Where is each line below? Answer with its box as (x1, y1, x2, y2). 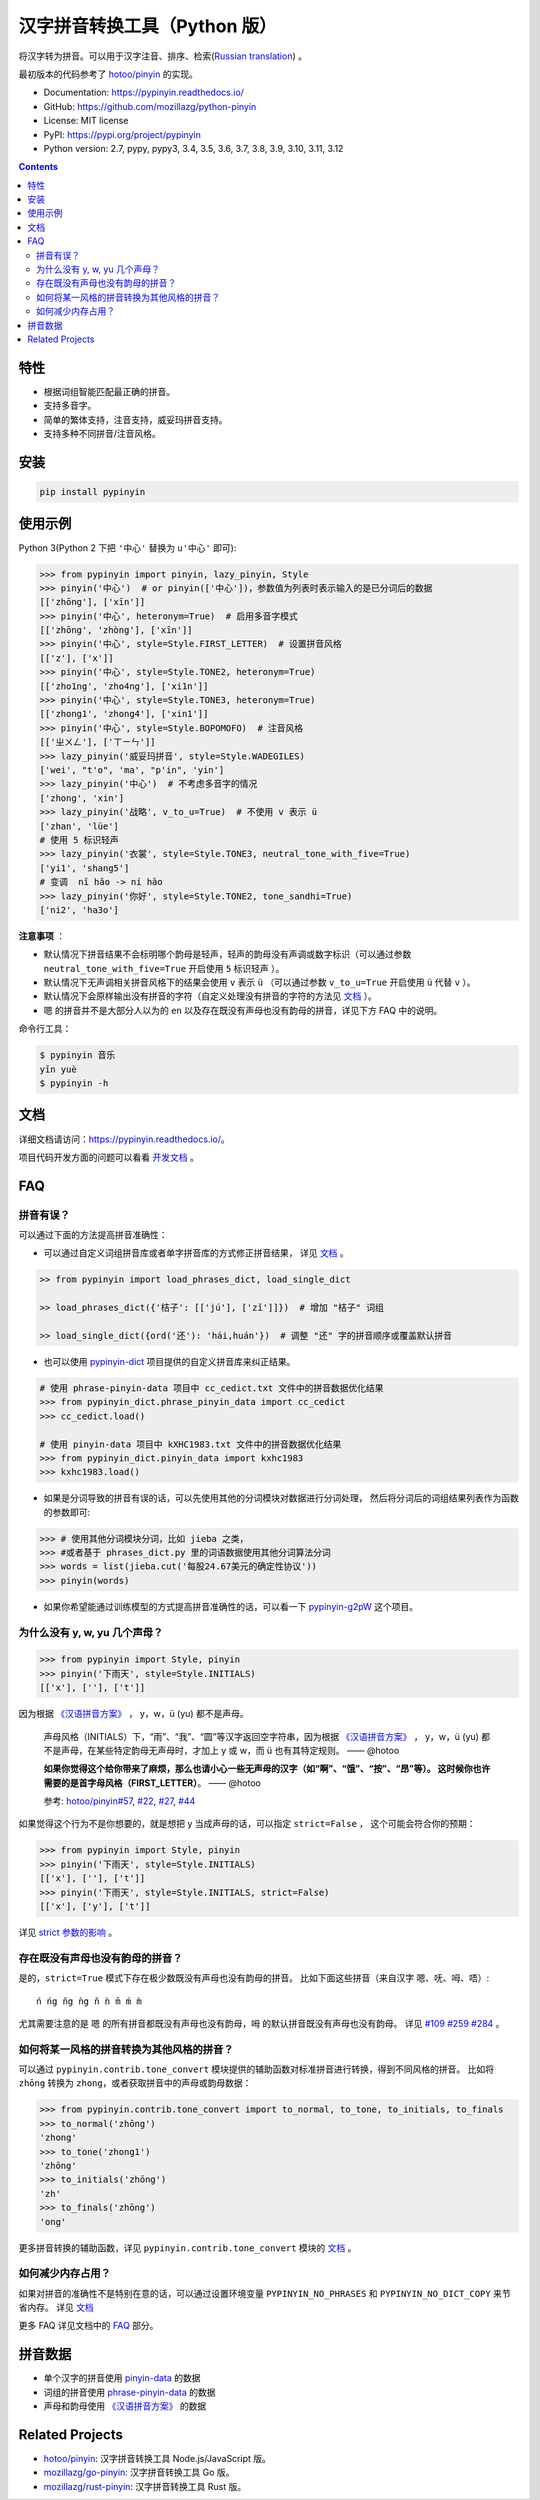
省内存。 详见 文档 (18, 2301, 94, 2314)
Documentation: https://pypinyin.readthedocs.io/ (43, 86, 245, 99)
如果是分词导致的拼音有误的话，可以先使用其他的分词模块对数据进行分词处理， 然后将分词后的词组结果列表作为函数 (43, 1492, 519, 1504)
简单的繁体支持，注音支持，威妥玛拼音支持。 (43, 413, 228, 425)
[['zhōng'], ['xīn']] (39, 596, 146, 608)
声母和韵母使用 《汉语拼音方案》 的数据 (43, 2400, 207, 2412)
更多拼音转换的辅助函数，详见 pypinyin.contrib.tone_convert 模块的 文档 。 (18, 2241, 357, 2254)
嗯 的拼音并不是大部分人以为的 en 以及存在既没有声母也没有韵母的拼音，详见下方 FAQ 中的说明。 (43, 1004, 443, 1016)
